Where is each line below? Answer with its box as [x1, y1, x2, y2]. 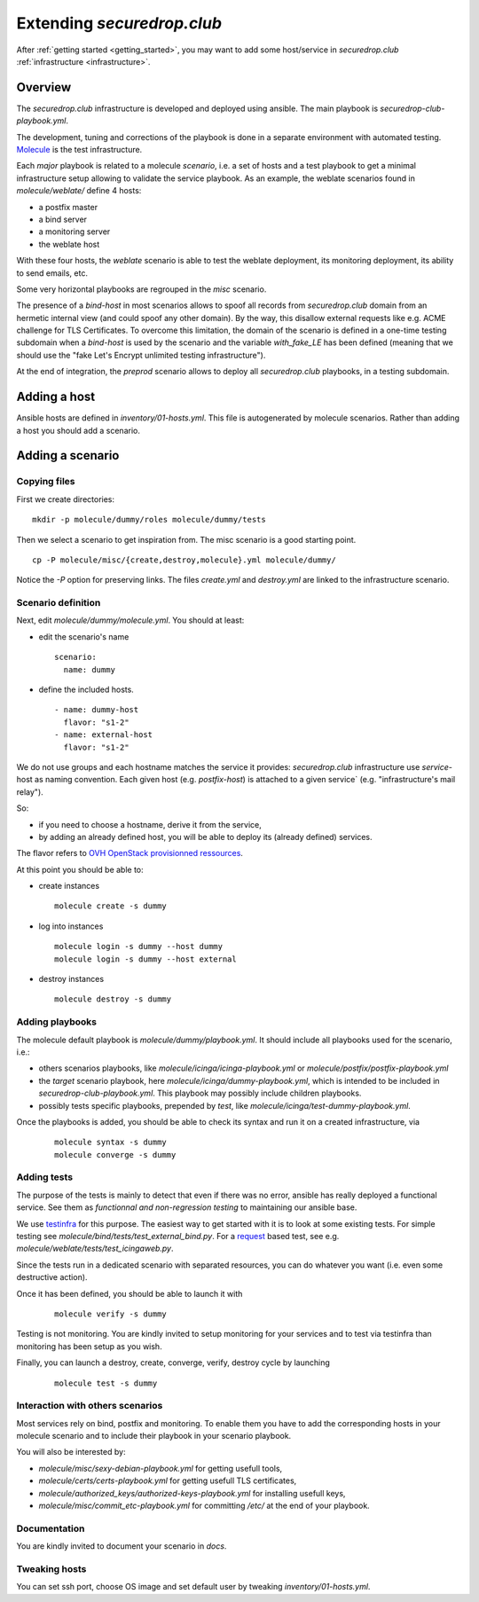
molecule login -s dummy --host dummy [54, 941, 224, 952]
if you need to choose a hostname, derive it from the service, [38, 819, 262, 829]
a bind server [38, 214, 88, 224]
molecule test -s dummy [54, 1378, 158, 1388]
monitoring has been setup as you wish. [16, 1340, 163, 1352]
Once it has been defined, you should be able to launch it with [16, 1288, 243, 1299]
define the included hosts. [38, 684, 135, 695]
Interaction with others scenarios [16, 1400, 163, 1412]
